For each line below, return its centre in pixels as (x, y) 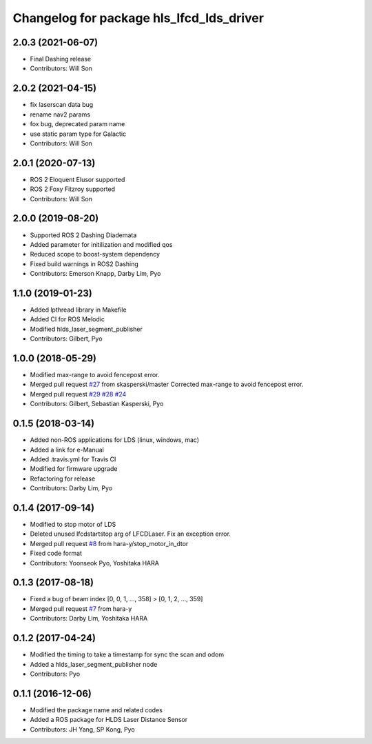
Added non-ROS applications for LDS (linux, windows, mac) (115, 440)
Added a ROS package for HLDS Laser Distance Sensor (109, 720)
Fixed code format (56, 553)
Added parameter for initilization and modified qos (101, 244)
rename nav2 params (60, 114)
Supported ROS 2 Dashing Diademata (83, 235)
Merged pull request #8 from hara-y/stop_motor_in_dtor (109, 543)
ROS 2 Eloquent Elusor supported (77, 179)
